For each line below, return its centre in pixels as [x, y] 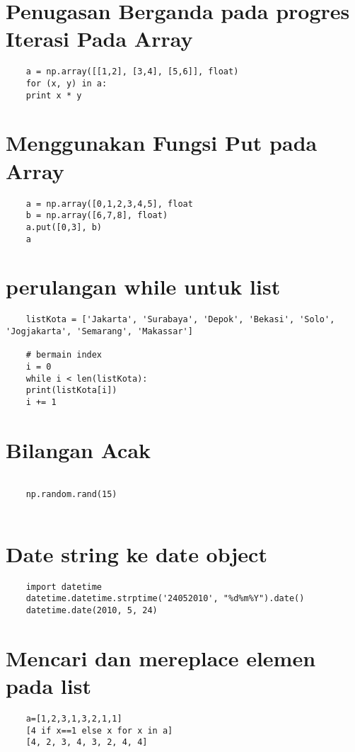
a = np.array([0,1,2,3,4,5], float [109, 204]
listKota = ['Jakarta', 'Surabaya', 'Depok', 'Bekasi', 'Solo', [180, 320]
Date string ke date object [136, 553]
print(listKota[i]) [71, 391]
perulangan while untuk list [143, 286]
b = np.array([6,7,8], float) [97, 216]
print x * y [54, 95]
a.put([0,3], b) [64, 227]
